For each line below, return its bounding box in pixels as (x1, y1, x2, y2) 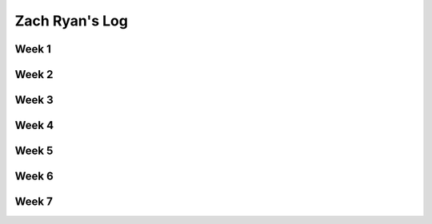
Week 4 (14, 119, 54, 132)
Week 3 (14, 93, 54, 107)
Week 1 (14, 42, 51, 56)
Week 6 (14, 170, 54, 183)
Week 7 (14, 195, 54, 209)
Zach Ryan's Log (14, 12, 128, 29)
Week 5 (14, 144, 54, 158)
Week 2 (14, 68, 54, 81)
